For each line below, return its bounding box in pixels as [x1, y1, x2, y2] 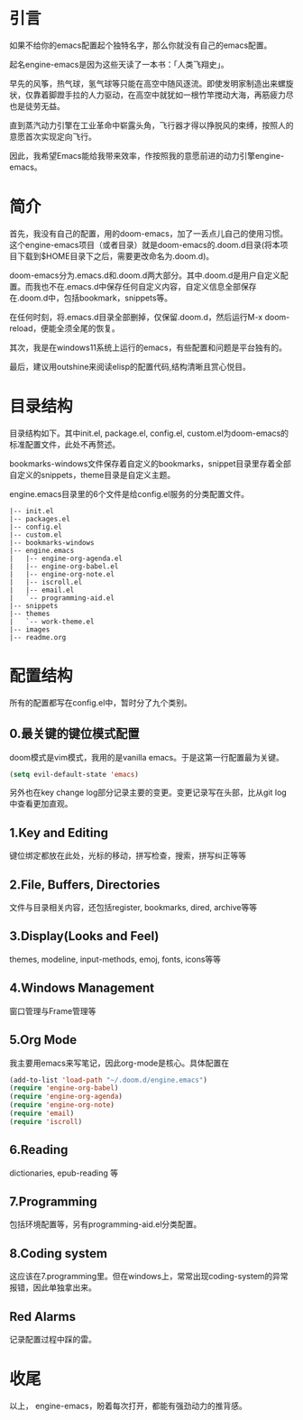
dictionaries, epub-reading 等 [9, 1167, 119, 1178]
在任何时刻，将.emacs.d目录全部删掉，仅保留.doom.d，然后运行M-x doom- [9, 311, 290, 322]
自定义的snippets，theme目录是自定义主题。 [9, 469, 176, 480]
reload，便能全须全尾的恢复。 [9, 322, 120, 334]
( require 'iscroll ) [9, 1117, 83, 1126]
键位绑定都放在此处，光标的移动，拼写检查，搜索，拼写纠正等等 [9, 850, 246, 862]
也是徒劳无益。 [9, 100, 65, 111]
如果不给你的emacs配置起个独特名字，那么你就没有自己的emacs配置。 [9, 40, 272, 51]
